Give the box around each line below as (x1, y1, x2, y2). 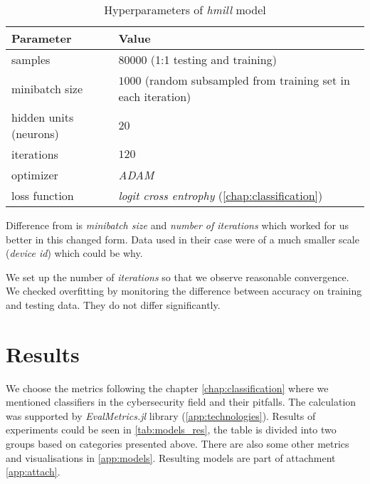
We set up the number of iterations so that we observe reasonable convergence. (6, 269, 349, 284)
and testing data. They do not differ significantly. (6, 297, 221, 312)
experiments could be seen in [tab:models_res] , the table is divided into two (6, 422, 337, 437)
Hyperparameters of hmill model (104, 1, 266, 18)
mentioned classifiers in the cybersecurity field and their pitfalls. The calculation (6, 394, 356, 409)
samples (11, 51, 51, 68)
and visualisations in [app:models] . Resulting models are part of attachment (6, 450, 336, 465)
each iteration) (118, 88, 191, 105)
